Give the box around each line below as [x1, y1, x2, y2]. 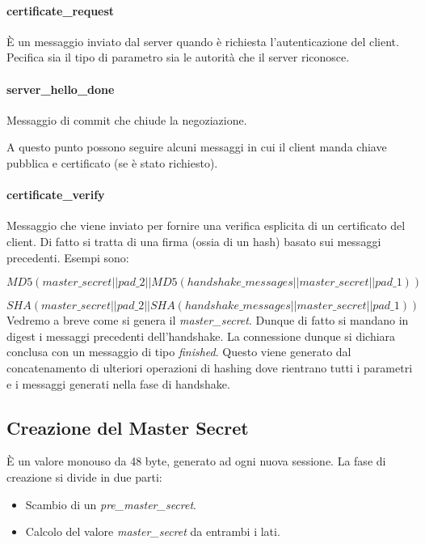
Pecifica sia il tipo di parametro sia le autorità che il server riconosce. [6, 49, 350, 66]
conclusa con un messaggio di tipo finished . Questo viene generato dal [6, 343, 351, 360]
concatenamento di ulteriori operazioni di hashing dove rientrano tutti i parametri [6, 359, 413, 376]
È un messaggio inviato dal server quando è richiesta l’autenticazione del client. [6, 32, 399, 49]
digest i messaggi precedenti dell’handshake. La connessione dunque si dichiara [6, 327, 396, 344]
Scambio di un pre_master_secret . [25, 495, 196, 512]
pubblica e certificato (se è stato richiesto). [6, 154, 218, 171]
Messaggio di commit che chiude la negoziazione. [6, 111, 247, 128]
